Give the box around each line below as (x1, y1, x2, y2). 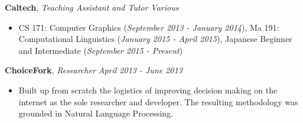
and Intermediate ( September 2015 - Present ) (18, 44, 183, 56)
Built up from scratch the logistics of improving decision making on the (18, 83, 278, 96)
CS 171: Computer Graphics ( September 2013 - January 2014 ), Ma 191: (18, 21, 279, 33)
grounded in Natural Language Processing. (18, 107, 174, 119)
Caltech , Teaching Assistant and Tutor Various (5, 1, 179, 13)
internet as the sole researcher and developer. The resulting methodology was (18, 95, 298, 108)
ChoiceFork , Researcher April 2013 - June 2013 (5, 64, 183, 76)
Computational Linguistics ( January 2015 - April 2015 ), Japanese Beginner (18, 33, 292, 45)
